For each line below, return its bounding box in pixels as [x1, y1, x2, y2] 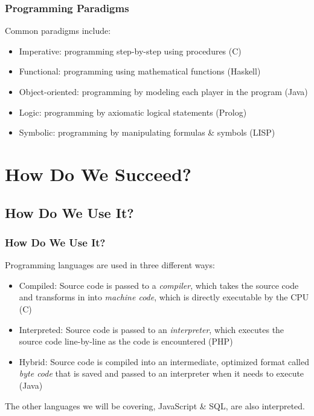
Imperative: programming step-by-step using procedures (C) [19, 44, 242, 57]
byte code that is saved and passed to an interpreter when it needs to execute [19, 367, 304, 380]
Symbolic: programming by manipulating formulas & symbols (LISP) [19, 126, 275, 139]
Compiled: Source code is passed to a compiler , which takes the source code [19, 279, 299, 291]
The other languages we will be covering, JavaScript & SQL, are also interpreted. [5, 399, 305, 412]
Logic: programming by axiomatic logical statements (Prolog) [19, 105, 247, 118]
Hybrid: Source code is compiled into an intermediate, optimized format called [19, 355, 309, 368]
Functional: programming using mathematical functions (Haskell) [19, 65, 261, 78]
